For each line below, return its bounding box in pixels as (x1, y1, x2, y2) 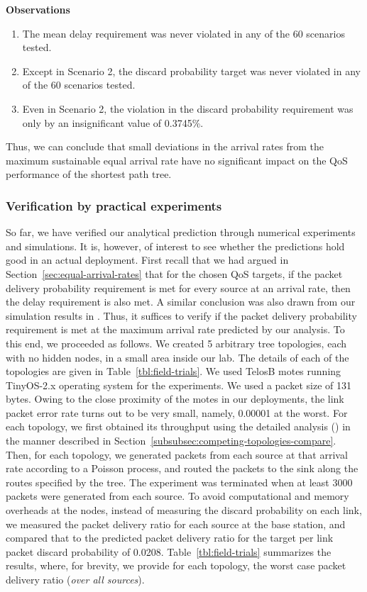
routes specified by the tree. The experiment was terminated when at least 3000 (6, 474, 353, 489)
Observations (6, 2, 70, 16)
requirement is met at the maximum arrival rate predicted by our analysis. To (6, 322, 345, 337)
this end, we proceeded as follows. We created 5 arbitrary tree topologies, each (6, 335, 347, 350)
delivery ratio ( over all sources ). (6, 572, 145, 586)
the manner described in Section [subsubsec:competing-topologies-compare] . (6, 433, 336, 448)
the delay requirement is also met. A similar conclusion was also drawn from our (6, 294, 356, 309)
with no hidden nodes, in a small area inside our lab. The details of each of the (6, 350, 349, 364)
